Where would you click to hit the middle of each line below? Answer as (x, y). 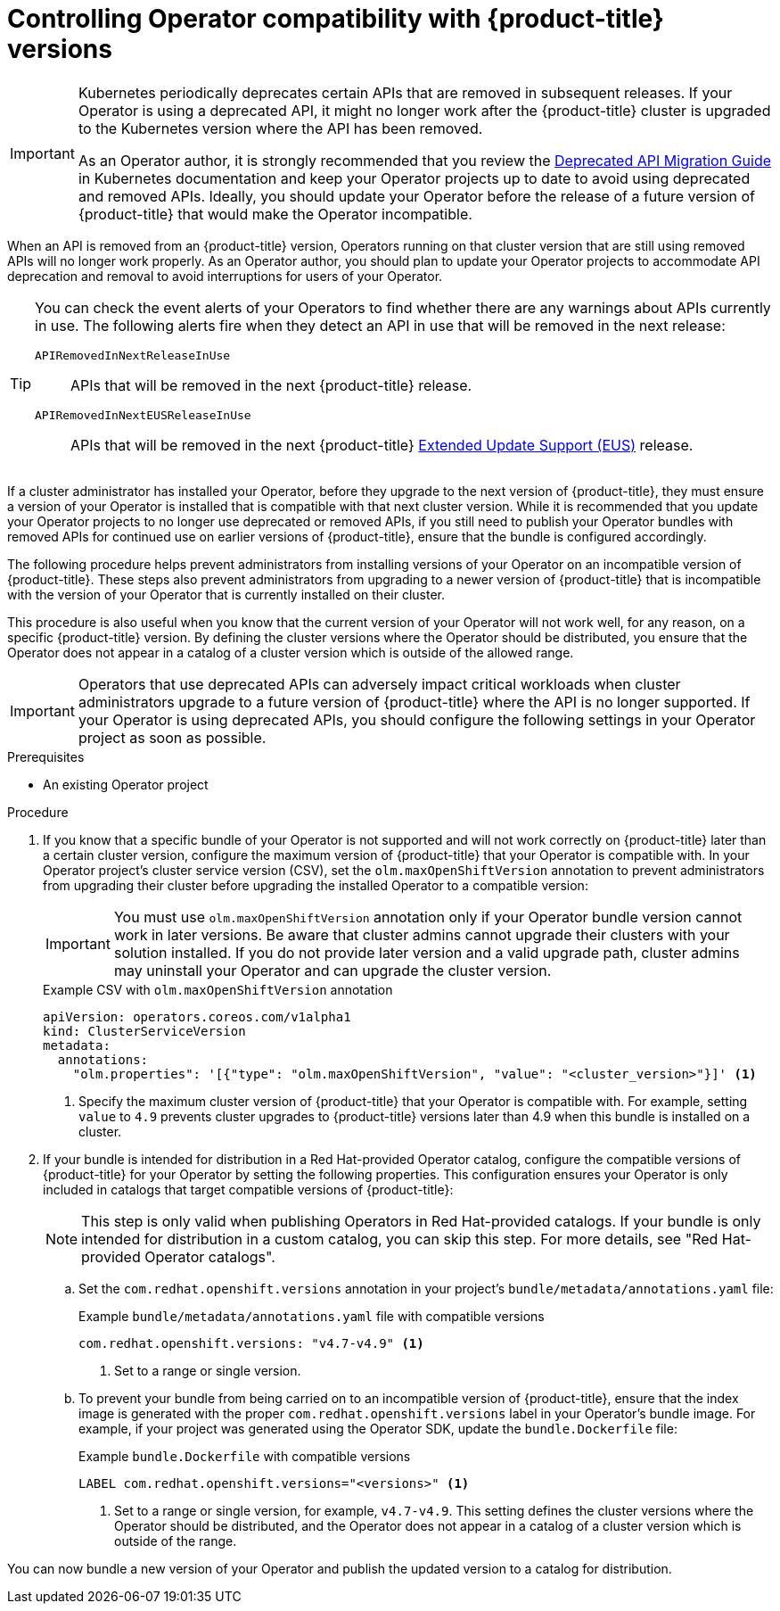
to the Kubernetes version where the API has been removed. (280, 128)
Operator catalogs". (210, 1256)
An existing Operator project (126, 784)
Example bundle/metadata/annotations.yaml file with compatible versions (312, 1316)
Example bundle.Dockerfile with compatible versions (245, 1456)
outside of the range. (176, 1541)
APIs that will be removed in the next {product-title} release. (271, 385)
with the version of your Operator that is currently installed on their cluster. (226, 594)
